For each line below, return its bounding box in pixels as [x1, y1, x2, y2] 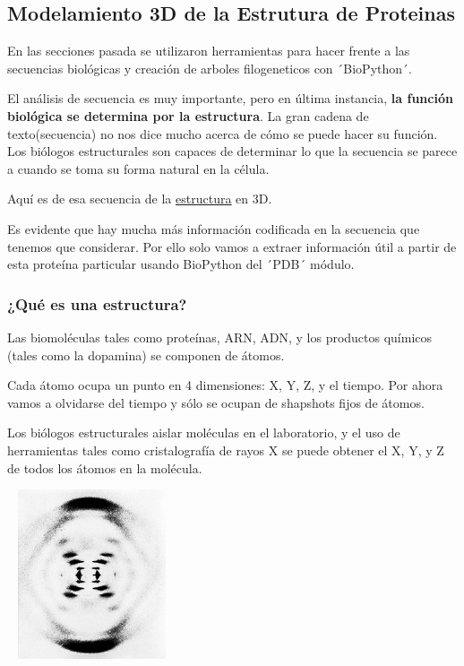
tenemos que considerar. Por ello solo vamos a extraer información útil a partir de [7, 237, 457, 255]
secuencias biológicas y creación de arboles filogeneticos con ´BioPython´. [7, 58, 412, 77]
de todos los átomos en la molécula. [7, 458, 202, 477]
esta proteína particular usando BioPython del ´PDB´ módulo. [7, 255, 355, 273]
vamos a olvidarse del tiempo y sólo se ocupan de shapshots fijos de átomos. [7, 393, 425, 411]
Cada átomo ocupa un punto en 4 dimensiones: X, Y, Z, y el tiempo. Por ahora [7, 376, 443, 394]
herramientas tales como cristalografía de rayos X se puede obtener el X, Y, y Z [7, 440, 444, 459]
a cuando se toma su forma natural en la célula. [7, 159, 270, 177]
